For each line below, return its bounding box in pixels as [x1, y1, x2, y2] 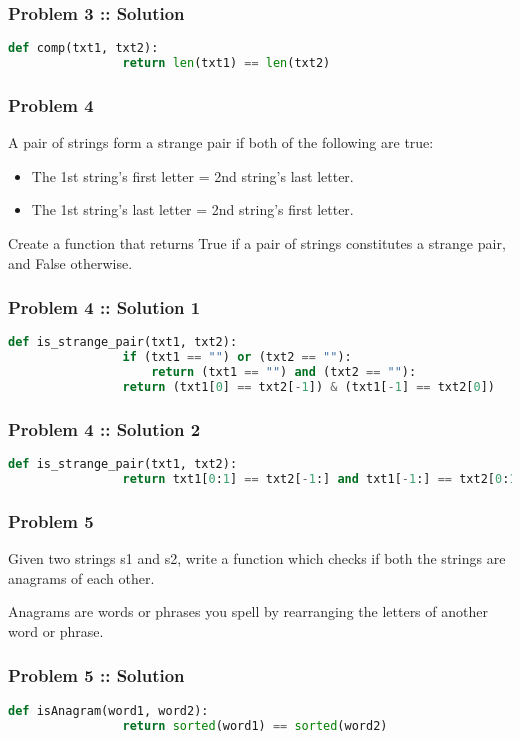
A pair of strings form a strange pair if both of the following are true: [8, 132, 434, 153]
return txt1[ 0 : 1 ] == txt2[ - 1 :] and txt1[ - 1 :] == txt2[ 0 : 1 [122, 471, 517, 486]
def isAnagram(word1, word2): [8, 703, 209, 718]
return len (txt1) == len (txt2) [122, 56, 331, 71]
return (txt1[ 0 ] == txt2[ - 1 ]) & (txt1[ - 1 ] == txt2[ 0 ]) [122, 380, 495, 394]
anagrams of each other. [8, 567, 155, 588]
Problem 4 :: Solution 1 [8, 295, 201, 320]
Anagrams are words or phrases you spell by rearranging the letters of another [8, 601, 488, 622]
